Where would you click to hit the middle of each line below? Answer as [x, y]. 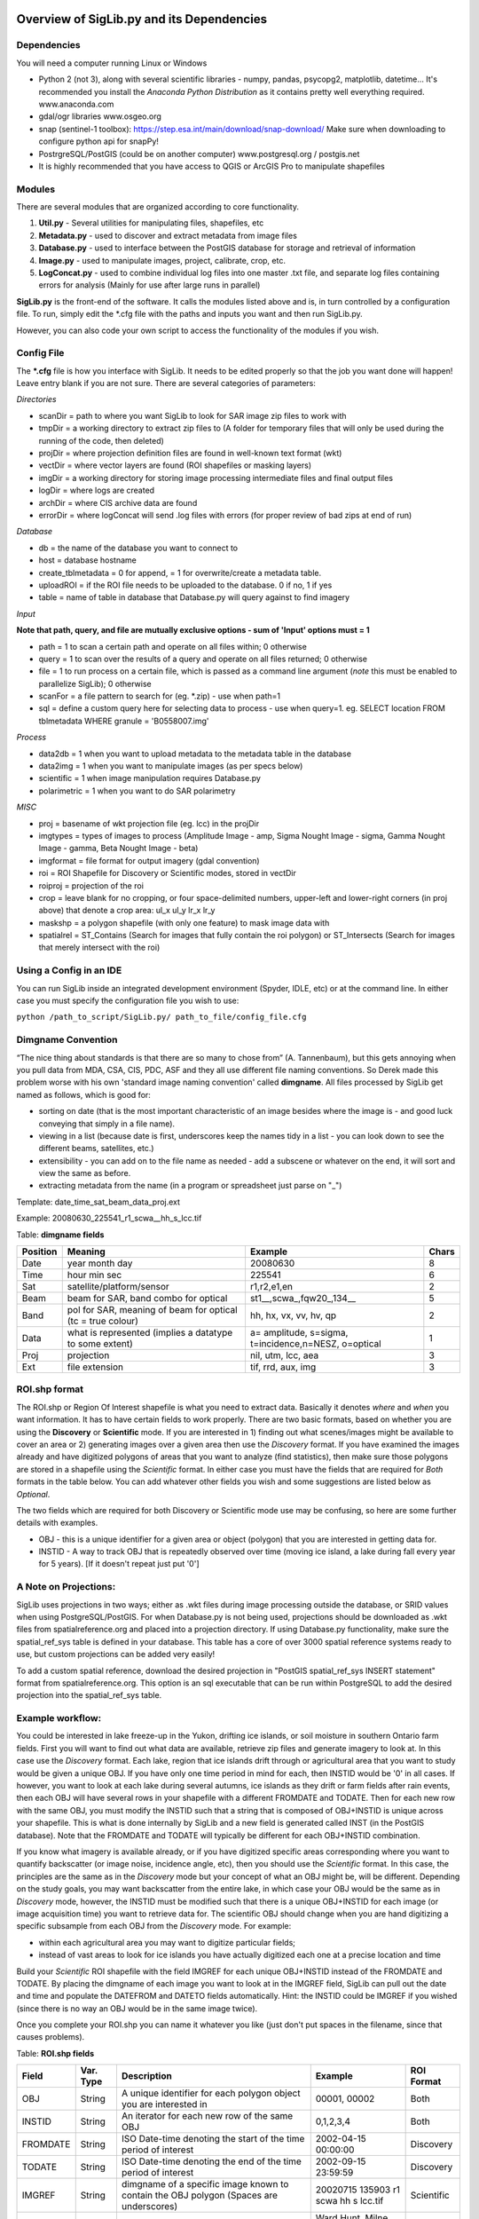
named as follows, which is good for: [83, 1094]
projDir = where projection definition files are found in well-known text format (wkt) [190, 454]
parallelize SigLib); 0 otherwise [95, 683]
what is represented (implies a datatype [150, 1333]
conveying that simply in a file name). [107, 1124]
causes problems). [51, 2037]
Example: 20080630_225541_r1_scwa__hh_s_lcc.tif [109, 1218]
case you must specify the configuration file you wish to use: [128, 1001]
